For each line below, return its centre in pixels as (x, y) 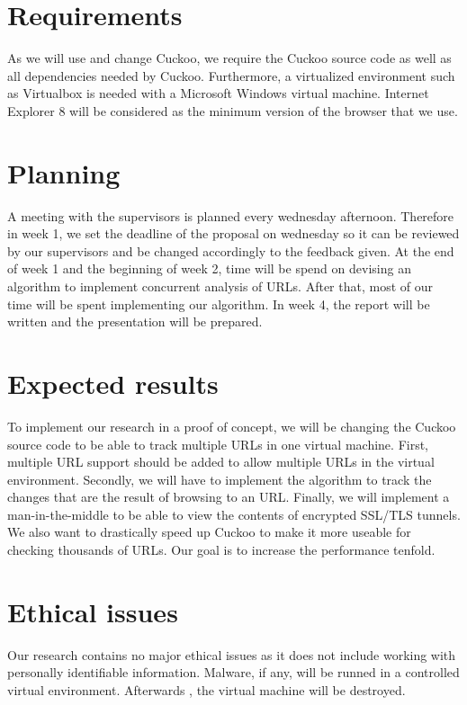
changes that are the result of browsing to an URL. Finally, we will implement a (229, 497)
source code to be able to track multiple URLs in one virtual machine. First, (218, 444)
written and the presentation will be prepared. (135, 321)
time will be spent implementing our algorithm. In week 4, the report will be (219, 303)
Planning (64, 172)
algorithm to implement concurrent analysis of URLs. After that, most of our (220, 286)
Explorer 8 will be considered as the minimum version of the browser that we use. (233, 110)
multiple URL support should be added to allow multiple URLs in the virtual (221, 462)
